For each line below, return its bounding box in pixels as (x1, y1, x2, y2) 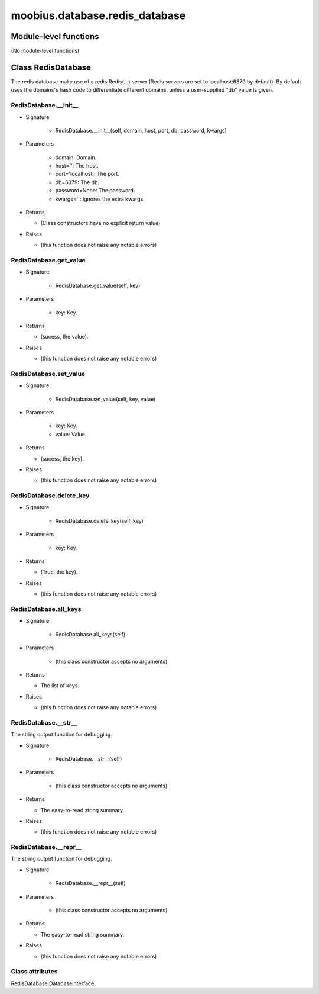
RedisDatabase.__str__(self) (55, 755, 122, 762)
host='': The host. (55, 162, 99, 169)
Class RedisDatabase (11, 62, 91, 72)
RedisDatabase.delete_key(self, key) (55, 517, 144, 524)
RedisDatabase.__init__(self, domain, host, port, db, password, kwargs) (55, 127, 227, 134)
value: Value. (55, 430, 87, 438)
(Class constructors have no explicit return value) (40, 220, 161, 227)
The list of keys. (40, 682, 80, 689)
